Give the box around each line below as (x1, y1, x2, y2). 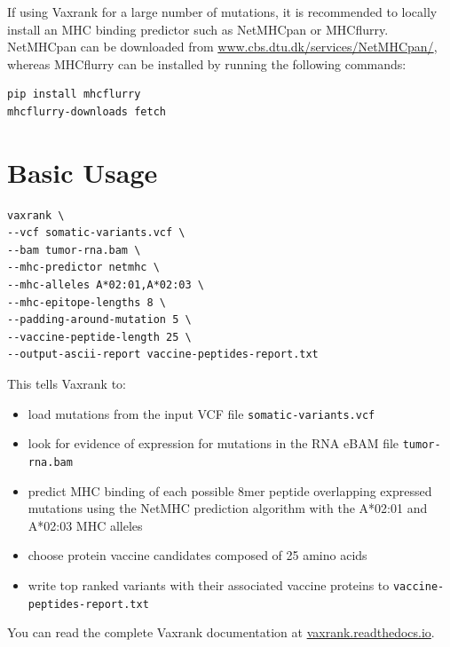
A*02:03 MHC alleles (28, 516, 143, 534)
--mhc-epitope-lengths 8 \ (7, 296, 166, 309)
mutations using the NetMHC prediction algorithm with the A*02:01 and (28, 499, 428, 517)
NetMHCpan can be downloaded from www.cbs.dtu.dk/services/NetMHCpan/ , (7, 37, 438, 56)
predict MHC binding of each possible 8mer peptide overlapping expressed (28, 481, 432, 500)
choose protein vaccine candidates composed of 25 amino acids (28, 546, 367, 564)
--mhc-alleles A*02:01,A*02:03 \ (7, 279, 204, 292)
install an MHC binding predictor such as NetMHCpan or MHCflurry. (7, 20, 389, 38)
